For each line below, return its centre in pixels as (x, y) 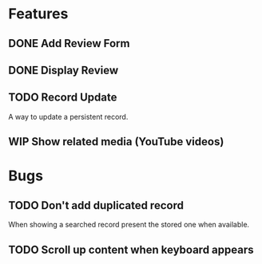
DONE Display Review (64, 70)
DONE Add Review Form (69, 43)
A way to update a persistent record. (68, 116)
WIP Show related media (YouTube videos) (116, 142)
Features (38, 14)
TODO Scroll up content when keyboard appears (131, 249)
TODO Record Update (63, 98)
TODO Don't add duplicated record (96, 205)
